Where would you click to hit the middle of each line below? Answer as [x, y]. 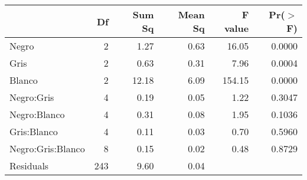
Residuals [29, 166]
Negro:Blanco [37, 114]
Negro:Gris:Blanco [47, 148]
